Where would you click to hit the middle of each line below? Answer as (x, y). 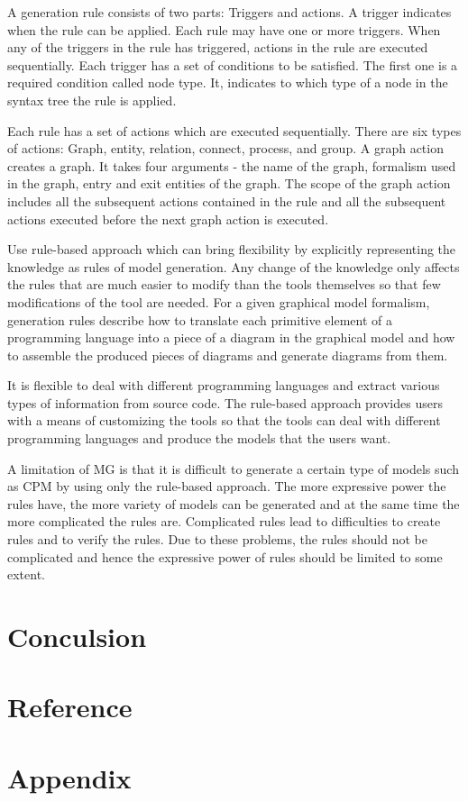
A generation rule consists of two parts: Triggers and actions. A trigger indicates (229, 12)
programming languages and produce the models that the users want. (199, 438)
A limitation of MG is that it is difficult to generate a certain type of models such (233, 468)
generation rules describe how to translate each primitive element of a (200, 319)
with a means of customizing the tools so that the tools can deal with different (224, 420)
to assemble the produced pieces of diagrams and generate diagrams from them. (228, 355)
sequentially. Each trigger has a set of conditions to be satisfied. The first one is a (233, 64)
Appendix (69, 777)
